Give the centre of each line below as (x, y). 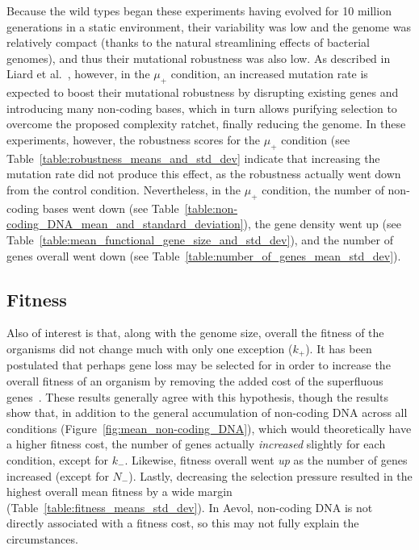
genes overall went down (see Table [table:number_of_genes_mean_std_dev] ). (204, 255)
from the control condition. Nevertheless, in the (124, 189)
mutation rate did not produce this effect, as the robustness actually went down (204, 174)
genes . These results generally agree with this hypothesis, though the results (197, 396)
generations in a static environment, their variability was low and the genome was (209, 26)
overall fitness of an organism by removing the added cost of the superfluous (195, 380)
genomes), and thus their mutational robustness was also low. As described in (199, 58)
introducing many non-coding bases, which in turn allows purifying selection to (202, 108)
